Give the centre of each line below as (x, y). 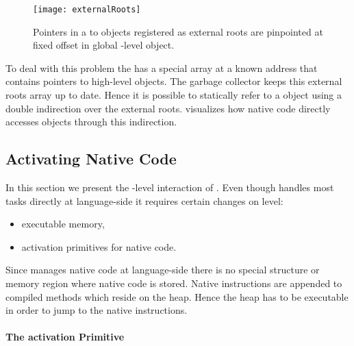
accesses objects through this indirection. (91, 122)
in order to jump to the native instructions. (97, 310)
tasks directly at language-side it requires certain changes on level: (144, 200)
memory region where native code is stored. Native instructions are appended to (174, 283)
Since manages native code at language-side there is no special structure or (163, 270)
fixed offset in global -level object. (104, 45)
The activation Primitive (65, 337)
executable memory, (63, 224)
